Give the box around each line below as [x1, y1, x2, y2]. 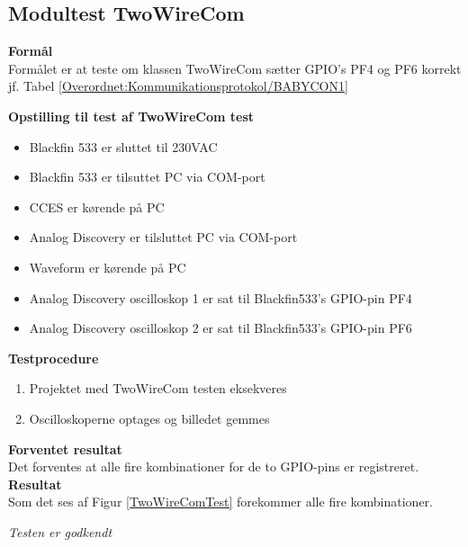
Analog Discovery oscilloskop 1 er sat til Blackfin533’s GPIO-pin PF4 [29, 288, 412, 307]
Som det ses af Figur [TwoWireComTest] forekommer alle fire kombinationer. [8, 492, 433, 511]
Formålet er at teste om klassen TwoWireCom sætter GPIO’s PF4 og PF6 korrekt [8, 58, 462, 77]
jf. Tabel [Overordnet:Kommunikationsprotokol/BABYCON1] [8, 76, 348, 95]
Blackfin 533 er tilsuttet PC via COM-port [29, 167, 265, 186]
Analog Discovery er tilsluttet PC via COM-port [29, 228, 298, 247]
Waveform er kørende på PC [29, 257, 186, 276]
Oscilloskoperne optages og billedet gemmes [29, 408, 270, 427]
